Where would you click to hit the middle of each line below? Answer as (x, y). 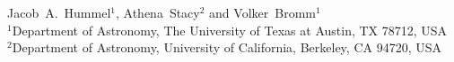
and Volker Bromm (262, 12)
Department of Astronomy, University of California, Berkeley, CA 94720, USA (227, 47)
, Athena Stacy (158, 12)
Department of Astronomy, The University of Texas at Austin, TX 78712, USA (230, 30)
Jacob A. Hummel (59, 12)
